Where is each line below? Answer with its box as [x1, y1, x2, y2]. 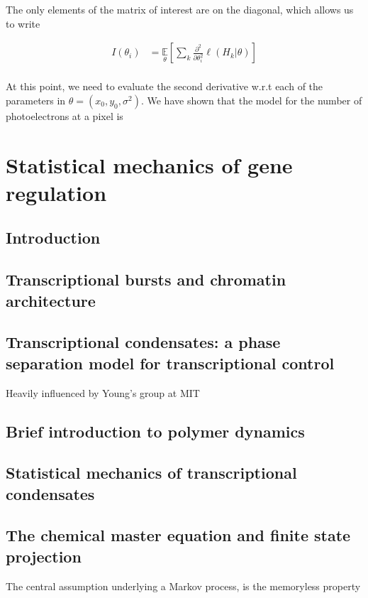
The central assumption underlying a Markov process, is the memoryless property [6, 578, 361, 593]
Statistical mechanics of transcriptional [6, 462, 297, 484]
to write [6, 16, 40, 31]
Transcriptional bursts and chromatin [6, 268, 286, 290]
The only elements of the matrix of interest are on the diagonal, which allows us [6, 2, 354, 16]
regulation [6, 178, 107, 207]
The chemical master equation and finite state [6, 524, 351, 546]
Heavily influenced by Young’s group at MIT [6, 385, 200, 400]
